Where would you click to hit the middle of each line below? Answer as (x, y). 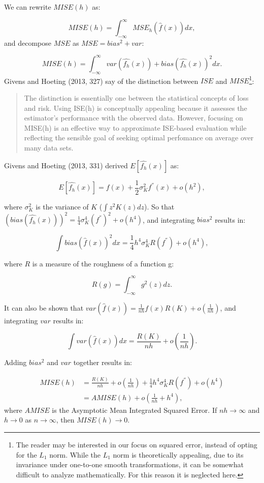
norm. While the (75, 454)
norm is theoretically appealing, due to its (178, 454)
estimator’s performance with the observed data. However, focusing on (134, 118)
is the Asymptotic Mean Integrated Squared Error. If (135, 410)
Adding (15, 362)
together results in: (103, 362)
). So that (159, 206)
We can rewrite (28, 7)
